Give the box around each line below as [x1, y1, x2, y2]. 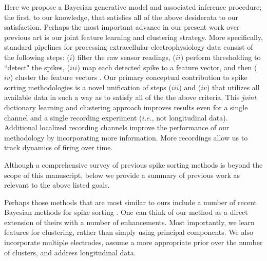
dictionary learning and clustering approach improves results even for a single [4, 102, 248, 112]
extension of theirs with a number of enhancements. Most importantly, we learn [4, 216, 255, 227]
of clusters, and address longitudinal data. [4, 247, 136, 257]
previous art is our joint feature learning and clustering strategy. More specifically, [4, 31, 263, 42]
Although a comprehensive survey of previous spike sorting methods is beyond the [4, 159, 263, 170]
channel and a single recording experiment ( [4, 112, 142, 123]
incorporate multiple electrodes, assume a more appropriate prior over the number [4, 237, 263, 248]
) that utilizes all [206, 82, 260, 92]
